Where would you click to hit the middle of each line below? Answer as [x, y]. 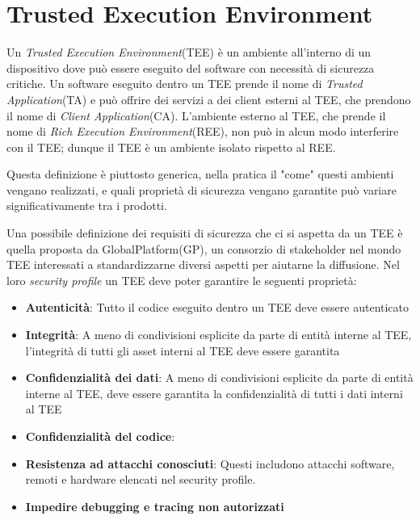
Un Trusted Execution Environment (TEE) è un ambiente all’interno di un [189, 52]
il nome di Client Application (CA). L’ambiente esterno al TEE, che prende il [196, 115]
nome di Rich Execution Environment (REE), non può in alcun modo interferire [203, 131]
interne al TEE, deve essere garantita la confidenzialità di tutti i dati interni [214, 393]
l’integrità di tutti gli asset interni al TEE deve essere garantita [183, 350]
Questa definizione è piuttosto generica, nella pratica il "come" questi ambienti [200, 174]
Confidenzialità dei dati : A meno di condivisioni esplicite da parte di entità [219, 377]
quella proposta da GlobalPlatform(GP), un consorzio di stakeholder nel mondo [204, 248]
